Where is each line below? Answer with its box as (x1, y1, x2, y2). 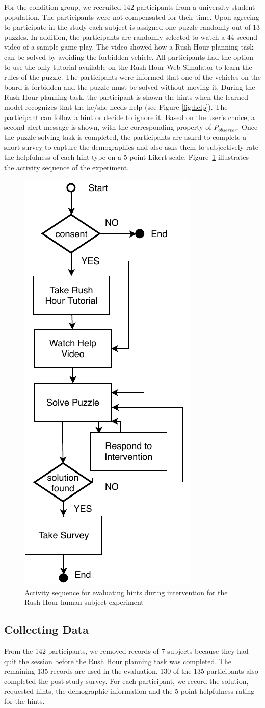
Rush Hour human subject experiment (24, 597, 144, 607)
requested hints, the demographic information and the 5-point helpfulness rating (4, 686, 255, 696)
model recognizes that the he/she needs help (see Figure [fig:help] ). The (4, 101, 228, 112)
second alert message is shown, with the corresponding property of (4, 122, 211, 132)
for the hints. (4, 696, 45, 706)
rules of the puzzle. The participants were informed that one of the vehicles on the (4, 72, 261, 82)
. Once (237, 122, 258, 132)
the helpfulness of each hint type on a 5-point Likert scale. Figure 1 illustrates (4, 151, 249, 162)
